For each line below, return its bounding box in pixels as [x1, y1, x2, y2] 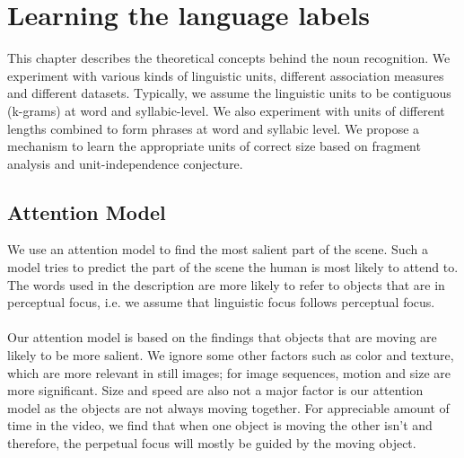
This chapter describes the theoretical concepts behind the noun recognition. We [7, 48, 451, 67]
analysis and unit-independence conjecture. [7, 154, 243, 172]
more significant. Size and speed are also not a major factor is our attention [7, 381, 424, 400]
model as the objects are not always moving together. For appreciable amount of [7, 398, 450, 417]
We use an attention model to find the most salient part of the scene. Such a [7, 240, 428, 259]
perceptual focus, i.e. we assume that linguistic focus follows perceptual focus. [7, 293, 435, 312]
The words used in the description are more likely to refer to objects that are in [7, 275, 445, 294]
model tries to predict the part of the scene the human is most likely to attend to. [7, 258, 459, 277]
